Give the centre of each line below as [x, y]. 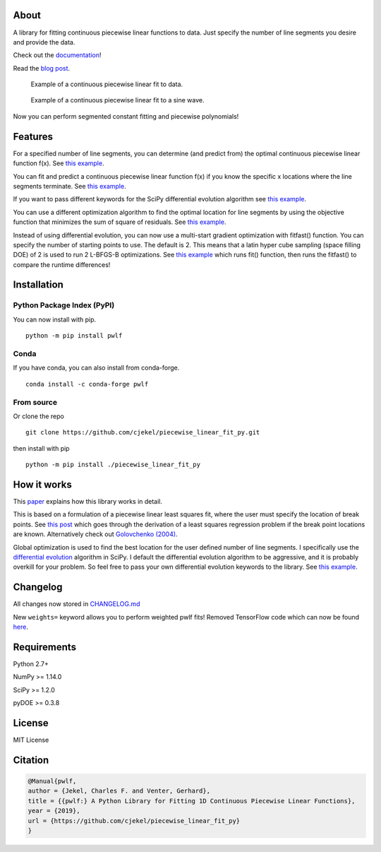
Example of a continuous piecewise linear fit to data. [107, 84]
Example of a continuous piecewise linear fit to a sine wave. [117, 100]
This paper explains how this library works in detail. [87, 501]
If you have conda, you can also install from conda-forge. [96, 368]
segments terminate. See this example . [69, 186]
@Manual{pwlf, [52, 781]
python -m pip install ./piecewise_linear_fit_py [113, 465]
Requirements [45, 647]
